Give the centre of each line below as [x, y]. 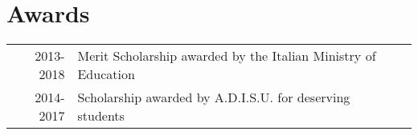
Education [106, 74]
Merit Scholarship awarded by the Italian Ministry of [227, 56]
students [101, 116]
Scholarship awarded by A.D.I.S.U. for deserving [214, 97]
